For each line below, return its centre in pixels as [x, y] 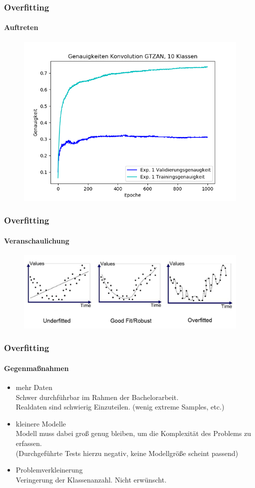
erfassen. [29, 443]
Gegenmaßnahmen [36, 368]
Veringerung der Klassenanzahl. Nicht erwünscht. [91, 479]
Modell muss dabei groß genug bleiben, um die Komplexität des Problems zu [133, 433]
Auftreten [21, 27]
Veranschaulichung [37, 240]
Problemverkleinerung [49, 470]
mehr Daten [34, 387]
